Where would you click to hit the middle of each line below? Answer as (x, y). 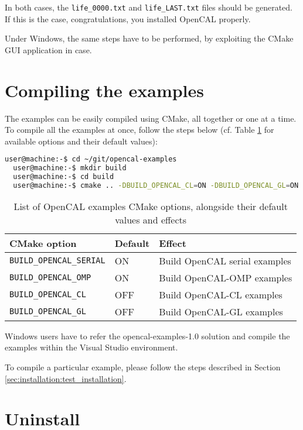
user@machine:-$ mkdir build (70, 168)
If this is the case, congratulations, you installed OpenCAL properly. (128, 18)
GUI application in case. (48, 49)
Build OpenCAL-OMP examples (226, 277)
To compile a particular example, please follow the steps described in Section (143, 367)
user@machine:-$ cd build (64, 177)
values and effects (151, 219)
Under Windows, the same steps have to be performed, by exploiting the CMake (149, 38)
